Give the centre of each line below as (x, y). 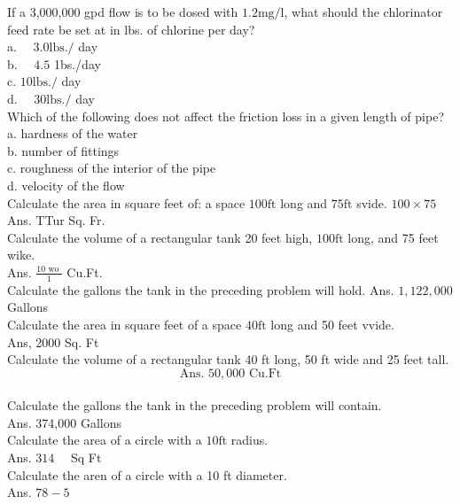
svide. (372, 202)
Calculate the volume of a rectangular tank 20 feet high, (160, 237)
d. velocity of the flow (66, 185)
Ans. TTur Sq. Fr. (56, 220)
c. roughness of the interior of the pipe (112, 168)
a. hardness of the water (73, 133)
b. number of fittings (63, 150)
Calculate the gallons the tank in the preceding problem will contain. (195, 405)
